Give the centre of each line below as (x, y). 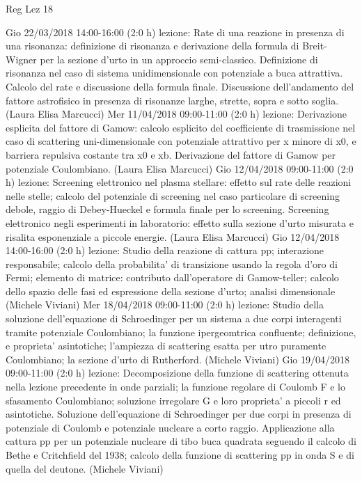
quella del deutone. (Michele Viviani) (85, 468)
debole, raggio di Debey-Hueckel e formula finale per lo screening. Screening (167, 209)
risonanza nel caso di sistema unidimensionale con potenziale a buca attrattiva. (174, 73)
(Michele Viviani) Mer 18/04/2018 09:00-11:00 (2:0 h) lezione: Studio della (165, 305)
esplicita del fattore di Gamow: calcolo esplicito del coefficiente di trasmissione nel (181, 127)
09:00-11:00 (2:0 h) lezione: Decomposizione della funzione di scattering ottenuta (177, 373)
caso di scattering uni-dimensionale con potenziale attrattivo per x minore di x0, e (181, 141)
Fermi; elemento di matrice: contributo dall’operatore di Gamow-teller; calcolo (172, 277)
